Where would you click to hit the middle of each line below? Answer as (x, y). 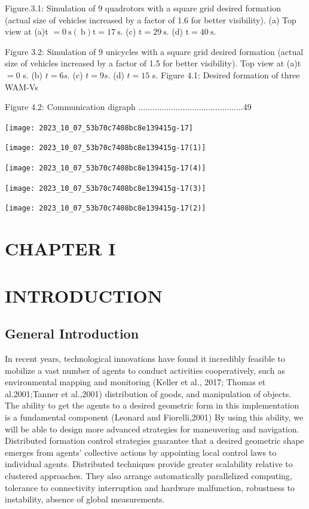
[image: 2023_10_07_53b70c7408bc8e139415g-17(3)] (105, 188)
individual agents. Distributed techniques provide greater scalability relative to (149, 464)
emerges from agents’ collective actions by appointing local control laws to (141, 452)
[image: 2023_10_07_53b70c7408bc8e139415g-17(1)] (105, 148)
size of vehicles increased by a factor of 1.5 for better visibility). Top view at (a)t (153, 63)
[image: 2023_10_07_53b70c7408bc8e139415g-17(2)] (105, 208)
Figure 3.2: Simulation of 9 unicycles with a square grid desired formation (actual (154, 51)
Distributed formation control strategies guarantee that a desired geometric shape (154, 441)
